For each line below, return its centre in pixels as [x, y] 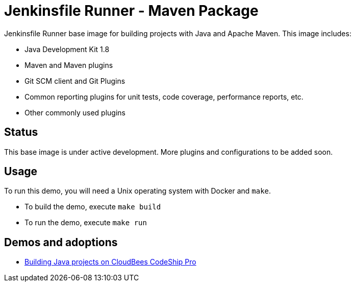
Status [21, 132]
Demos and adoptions [61, 242]
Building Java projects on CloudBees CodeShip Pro [110, 262]
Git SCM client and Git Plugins [75, 81]
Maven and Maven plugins [69, 65]
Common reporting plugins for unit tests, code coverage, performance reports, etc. [164, 97]
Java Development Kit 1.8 [67, 49]
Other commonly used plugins [75, 112]
